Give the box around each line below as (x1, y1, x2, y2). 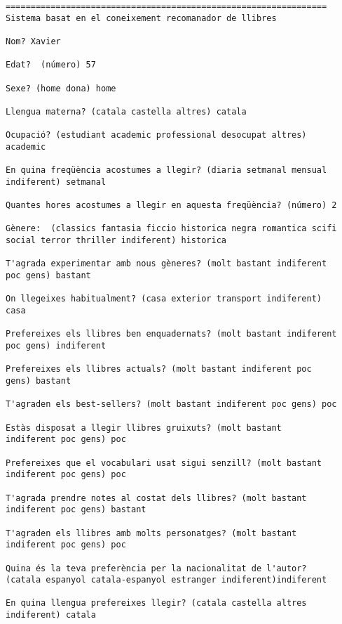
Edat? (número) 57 (6, 60, 96, 70)
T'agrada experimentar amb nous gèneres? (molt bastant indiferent (6, 259, 327, 269)
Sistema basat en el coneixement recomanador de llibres (6, 13, 277, 23)
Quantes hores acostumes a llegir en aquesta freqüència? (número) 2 (6, 200, 337, 211)
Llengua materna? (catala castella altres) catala (6, 106, 247, 117)
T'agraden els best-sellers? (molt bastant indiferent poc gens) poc (6, 399, 337, 410)
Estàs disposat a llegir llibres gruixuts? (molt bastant (6, 422, 282, 433)
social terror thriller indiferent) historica (6, 235, 226, 246)
